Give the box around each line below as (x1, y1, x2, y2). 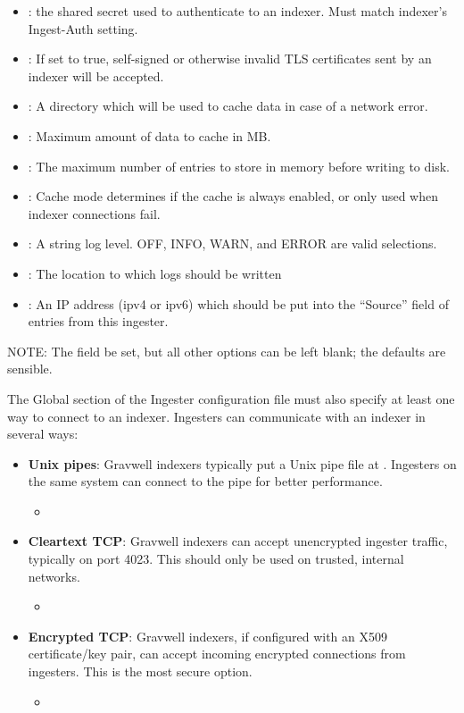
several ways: (7, 424, 79, 443)
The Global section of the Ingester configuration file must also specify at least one (7, 389, 455, 407)
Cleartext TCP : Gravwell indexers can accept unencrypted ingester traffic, (28, 532, 448, 550)
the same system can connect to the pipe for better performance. (28, 472, 383, 491)
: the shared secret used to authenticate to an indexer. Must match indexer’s (28, 2, 447, 20)
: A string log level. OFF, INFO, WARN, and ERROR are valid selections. (28, 234, 437, 253)
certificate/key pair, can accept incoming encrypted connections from (28, 644, 406, 663)
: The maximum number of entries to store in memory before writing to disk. (28, 156, 450, 175)
